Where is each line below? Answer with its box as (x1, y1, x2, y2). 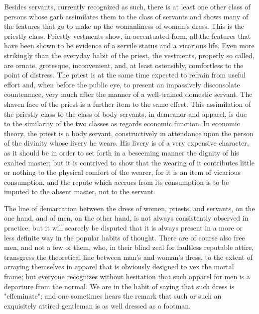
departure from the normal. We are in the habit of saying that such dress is (4, 281, 235, 291)
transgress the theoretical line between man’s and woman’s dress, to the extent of (4, 251, 253, 262)
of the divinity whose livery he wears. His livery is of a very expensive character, (4, 138, 249, 148)
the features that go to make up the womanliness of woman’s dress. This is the (4, 21, 245, 31)
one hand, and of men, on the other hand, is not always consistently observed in (4, 213, 249, 223)
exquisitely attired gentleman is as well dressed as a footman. (4, 300, 191, 311)
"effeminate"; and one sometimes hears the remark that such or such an (4, 291, 222, 301)
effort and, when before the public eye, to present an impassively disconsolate (4, 79, 240, 89)
